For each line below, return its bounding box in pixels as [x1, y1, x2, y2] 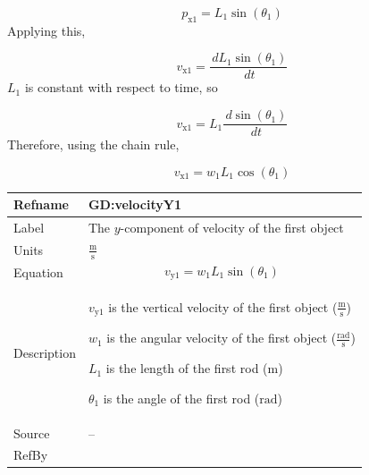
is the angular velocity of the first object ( [106, 328, 337, 347]
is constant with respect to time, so [24, 78, 218, 97]
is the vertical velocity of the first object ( [108, 297, 338, 316]
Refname [13, 195, 69, 214]
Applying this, [7, 21, 86, 39]
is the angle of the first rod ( [103, 388, 260, 407]
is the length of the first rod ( [105, 359, 268, 377]
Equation [13, 262, 63, 281]
